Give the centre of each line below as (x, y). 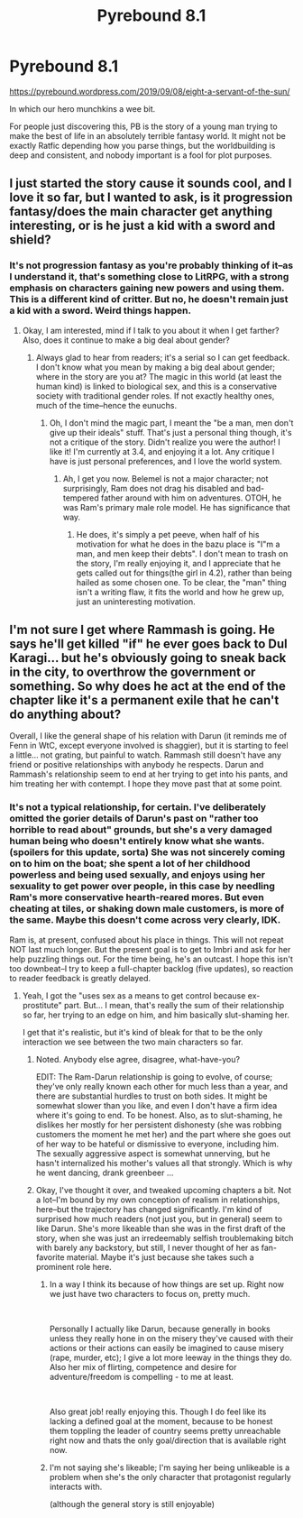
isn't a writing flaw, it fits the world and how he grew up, (180, 592)
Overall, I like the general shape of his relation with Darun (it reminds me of (148, 736)
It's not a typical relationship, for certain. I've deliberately (138, 807)
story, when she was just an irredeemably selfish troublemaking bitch (165, 1237)
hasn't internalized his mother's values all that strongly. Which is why (164, 1163)
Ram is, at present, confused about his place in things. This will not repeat (147, 940)
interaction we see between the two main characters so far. (133, 1042)
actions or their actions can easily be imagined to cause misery (166, 1348)
